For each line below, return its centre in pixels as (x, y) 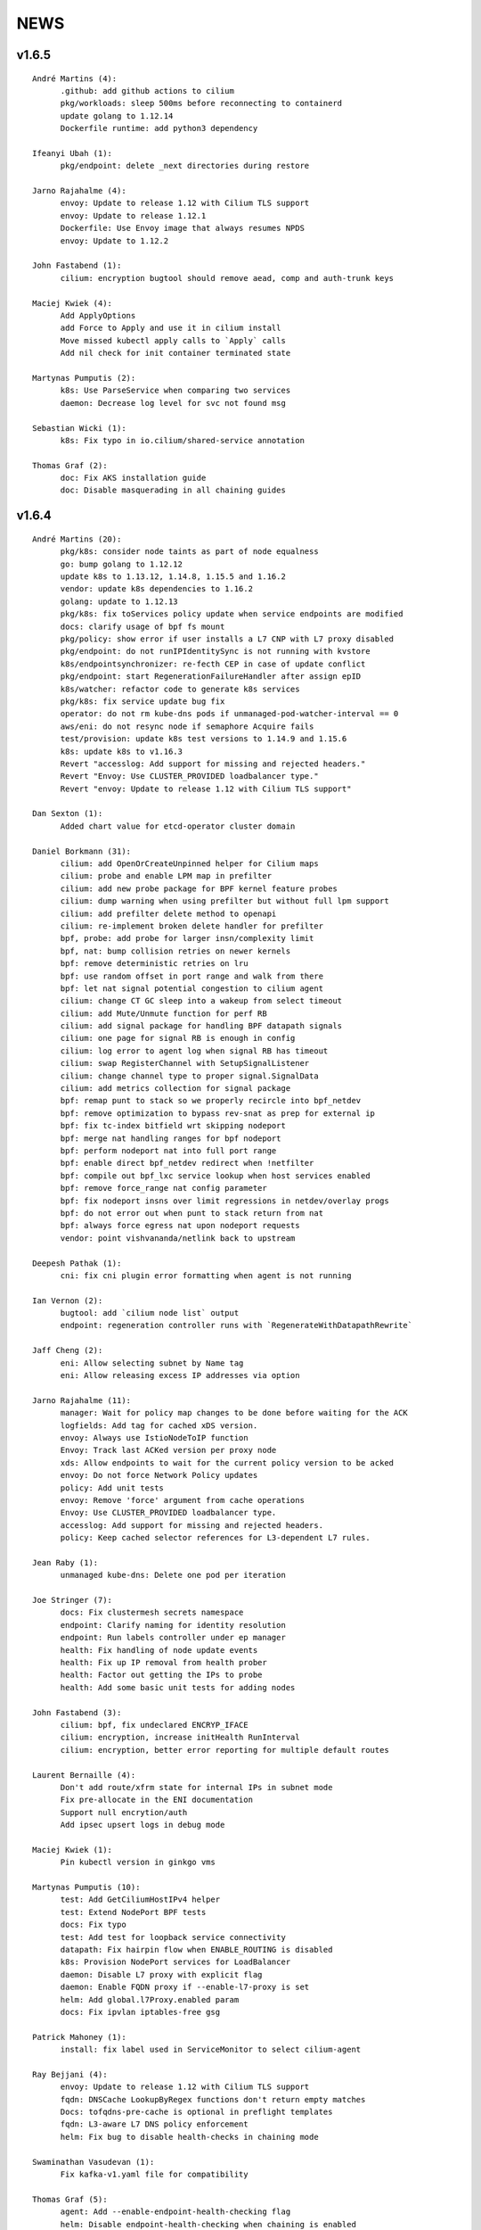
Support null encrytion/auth (124, 1812)
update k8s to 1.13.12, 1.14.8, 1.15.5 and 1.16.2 (173, 577)
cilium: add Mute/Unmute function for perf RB (163, 1013)
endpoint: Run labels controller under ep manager (173, 1638)
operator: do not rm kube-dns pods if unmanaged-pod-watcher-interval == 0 (229, 714)
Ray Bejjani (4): (70, 2074)
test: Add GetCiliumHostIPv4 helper (140, 1900)
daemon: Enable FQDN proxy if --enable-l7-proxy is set (185, 1987)
